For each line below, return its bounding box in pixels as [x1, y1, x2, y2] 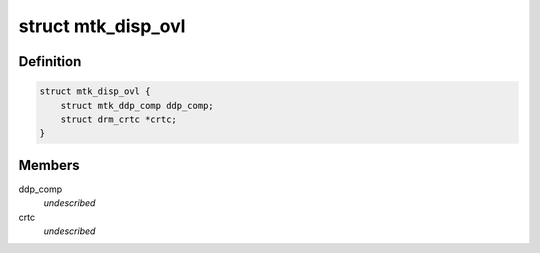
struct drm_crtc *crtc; [60, 113, 177, 125]
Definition [18, 53, 82, 70]
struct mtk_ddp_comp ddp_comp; [60, 100, 214, 111]
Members [18, 156, 80, 174]
